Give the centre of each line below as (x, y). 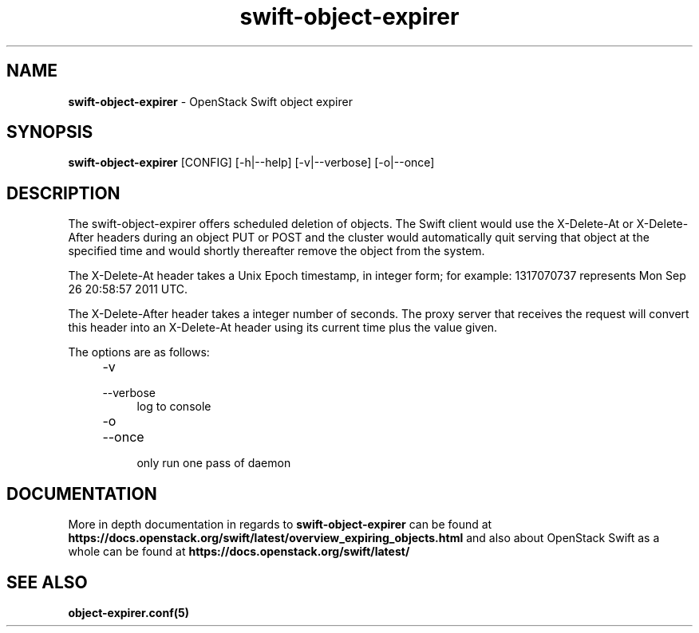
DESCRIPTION (63, 193)
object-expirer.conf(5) (128, 612)
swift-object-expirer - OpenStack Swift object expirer (210, 101)
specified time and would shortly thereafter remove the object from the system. (276, 251)
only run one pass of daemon (214, 463)
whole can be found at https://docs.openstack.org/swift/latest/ (239, 552)
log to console (174, 407)
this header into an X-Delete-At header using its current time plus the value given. (283, 328)
